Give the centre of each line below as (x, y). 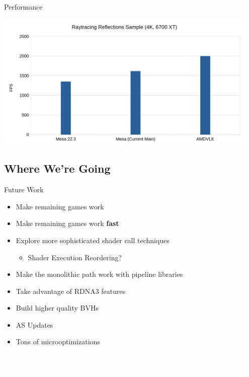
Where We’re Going (57, 168)
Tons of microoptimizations (58, 342)
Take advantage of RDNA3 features (71, 291)
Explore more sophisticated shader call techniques (93, 240)
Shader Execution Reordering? (75, 257)
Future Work (24, 190)
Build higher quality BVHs (57, 308)
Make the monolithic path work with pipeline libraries (99, 274)
